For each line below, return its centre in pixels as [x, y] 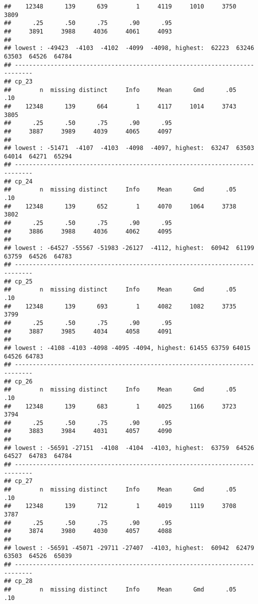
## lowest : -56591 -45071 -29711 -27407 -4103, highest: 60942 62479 [129, 548]
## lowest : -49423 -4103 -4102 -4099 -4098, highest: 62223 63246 [129, 48]
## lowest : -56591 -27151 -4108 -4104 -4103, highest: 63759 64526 [129, 448]
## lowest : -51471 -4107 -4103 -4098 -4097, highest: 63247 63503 [129, 148]
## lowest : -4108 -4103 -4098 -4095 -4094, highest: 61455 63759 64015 [127, 348]
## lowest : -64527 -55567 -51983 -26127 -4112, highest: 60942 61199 [129, 248]
